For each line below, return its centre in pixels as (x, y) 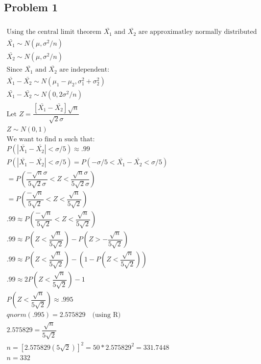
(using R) (107, 315)
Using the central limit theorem (54, 32)
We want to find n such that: (51, 140)
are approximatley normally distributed (198, 32)
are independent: (84, 70)
